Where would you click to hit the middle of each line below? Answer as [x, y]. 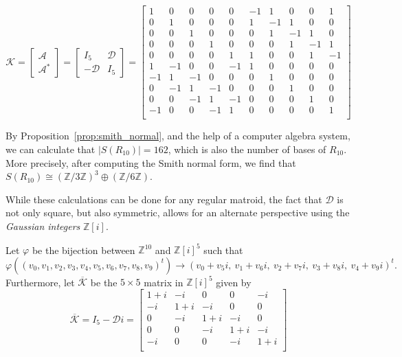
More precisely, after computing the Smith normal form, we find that [151, 162]
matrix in [164, 282]
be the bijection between [83, 249]
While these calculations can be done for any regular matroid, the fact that [164, 199]
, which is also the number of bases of [247, 149]
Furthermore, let [40, 282]
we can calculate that [51, 149]
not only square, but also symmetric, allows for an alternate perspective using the [178, 212]
